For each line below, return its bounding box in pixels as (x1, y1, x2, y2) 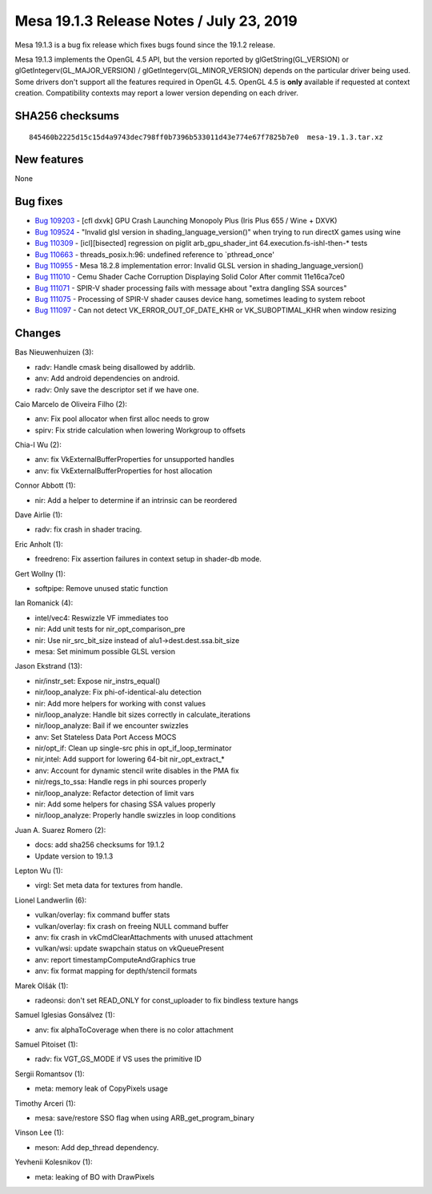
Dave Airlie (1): (14, 510, 63, 520)
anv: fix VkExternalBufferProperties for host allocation (34, 465, 213, 476)
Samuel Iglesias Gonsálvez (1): (14, 1010, 115, 1020)
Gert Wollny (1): (14, 569, 66, 578)
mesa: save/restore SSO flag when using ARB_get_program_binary (34, 1113, 255, 1123)
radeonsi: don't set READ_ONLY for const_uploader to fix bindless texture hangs (34, 995, 299, 1005)
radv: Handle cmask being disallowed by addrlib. (34, 362, 196, 372)
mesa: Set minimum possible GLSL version (34, 646, 176, 656)
